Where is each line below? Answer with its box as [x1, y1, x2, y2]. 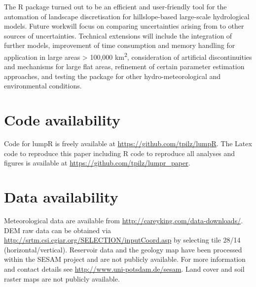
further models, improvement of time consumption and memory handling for [4, 40, 235, 50]
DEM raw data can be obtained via [4, 225, 111, 235]
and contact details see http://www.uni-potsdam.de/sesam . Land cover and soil [4, 264, 245, 274]
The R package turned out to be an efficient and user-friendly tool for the [4, 1, 227, 11]
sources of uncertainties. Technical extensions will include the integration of [4, 30, 232, 41]
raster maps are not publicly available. [4, 273, 120, 284]
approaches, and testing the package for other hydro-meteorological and [4, 71, 221, 81]
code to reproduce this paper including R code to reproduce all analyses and [4, 148, 235, 158]
